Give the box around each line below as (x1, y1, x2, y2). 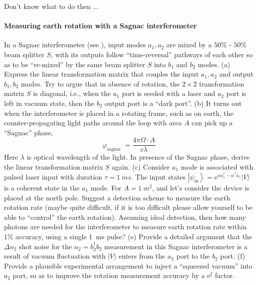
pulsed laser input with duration (4, 172, 102, 182)
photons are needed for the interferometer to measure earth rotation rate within (4, 221, 247, 232)
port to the (176, 251, 210, 261)
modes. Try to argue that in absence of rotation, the (21, 78, 180, 89)
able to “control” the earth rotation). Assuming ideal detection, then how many (4, 211, 246, 222)
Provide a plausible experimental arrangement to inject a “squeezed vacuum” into (4, 260, 253, 271)
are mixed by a (166, 39, 212, 50)
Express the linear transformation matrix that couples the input (4, 69, 199, 79)
